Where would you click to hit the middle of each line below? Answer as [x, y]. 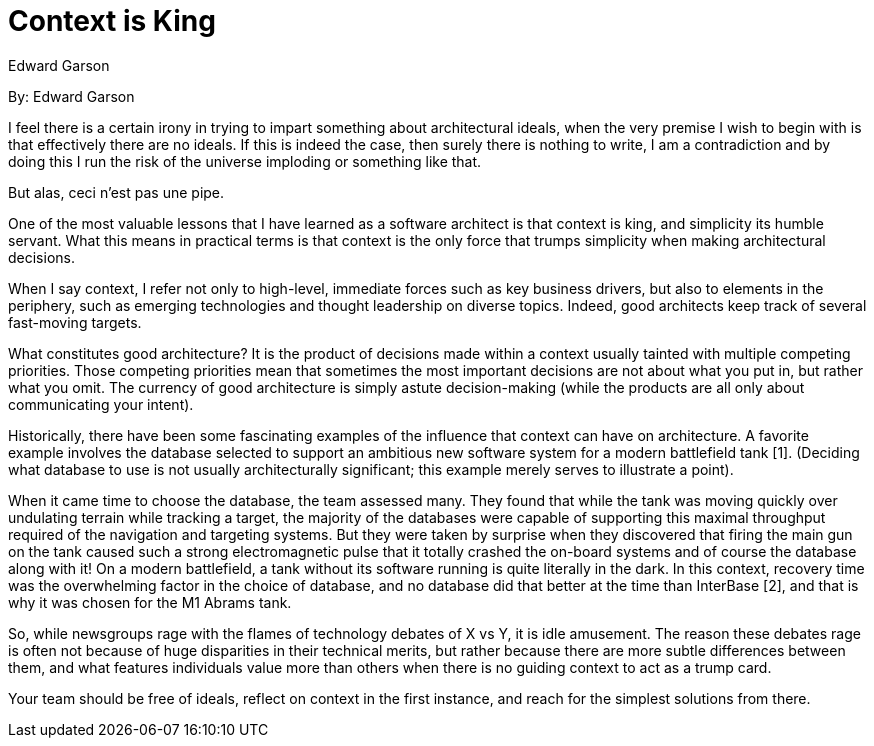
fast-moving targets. [75, 322]
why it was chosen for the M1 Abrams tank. [150, 602]
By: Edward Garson [71, 96]
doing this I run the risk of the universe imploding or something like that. [245, 161]
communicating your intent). [101, 404]
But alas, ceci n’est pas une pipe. [116, 192]
